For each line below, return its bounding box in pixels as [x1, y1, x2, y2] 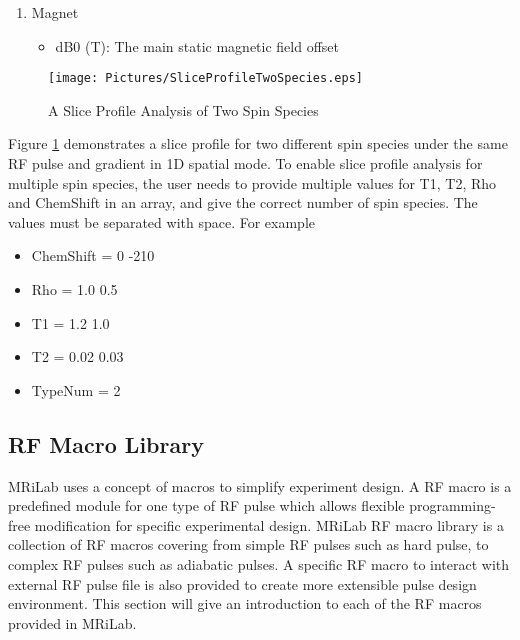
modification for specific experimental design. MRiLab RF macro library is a [34, 514, 504, 535]
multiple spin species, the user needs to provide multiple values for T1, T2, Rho [8, 172, 497, 193]
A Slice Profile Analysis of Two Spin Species [48, 99, 319, 120]
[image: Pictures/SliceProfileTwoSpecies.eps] [48, 71, 363, 86]
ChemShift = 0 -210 [31, 245, 155, 266]
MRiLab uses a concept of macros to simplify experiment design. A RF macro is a [8, 475, 512, 496]
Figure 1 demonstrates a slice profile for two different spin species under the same [8, 133, 508, 154]
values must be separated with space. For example [8, 211, 315, 232]
